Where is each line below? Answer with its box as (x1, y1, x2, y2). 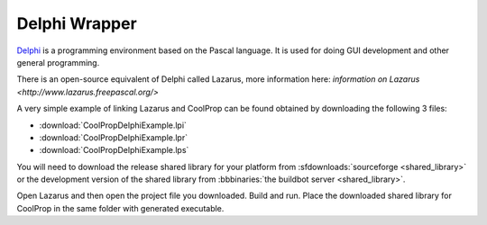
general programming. (16, 57, 100, 67)
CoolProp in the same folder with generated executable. (16, 202, 225, 213)
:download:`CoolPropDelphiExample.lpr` (39, 131, 188, 143)
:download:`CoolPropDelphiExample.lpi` (39, 120, 187, 130)
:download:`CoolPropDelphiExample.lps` (39, 145, 189, 156)
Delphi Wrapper (16, 13, 137, 33)
